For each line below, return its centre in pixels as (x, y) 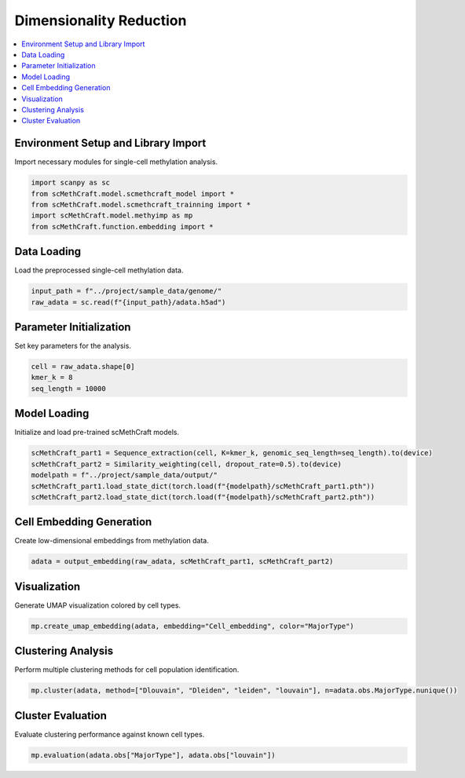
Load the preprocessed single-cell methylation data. (99, 270)
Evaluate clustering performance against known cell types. (110, 734)
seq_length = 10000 (68, 388)
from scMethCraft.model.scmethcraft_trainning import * (141, 205)
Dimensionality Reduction (101, 20)
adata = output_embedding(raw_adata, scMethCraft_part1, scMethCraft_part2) (182, 562)
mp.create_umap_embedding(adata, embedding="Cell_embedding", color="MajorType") (193, 626)
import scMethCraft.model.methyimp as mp (112, 216)
